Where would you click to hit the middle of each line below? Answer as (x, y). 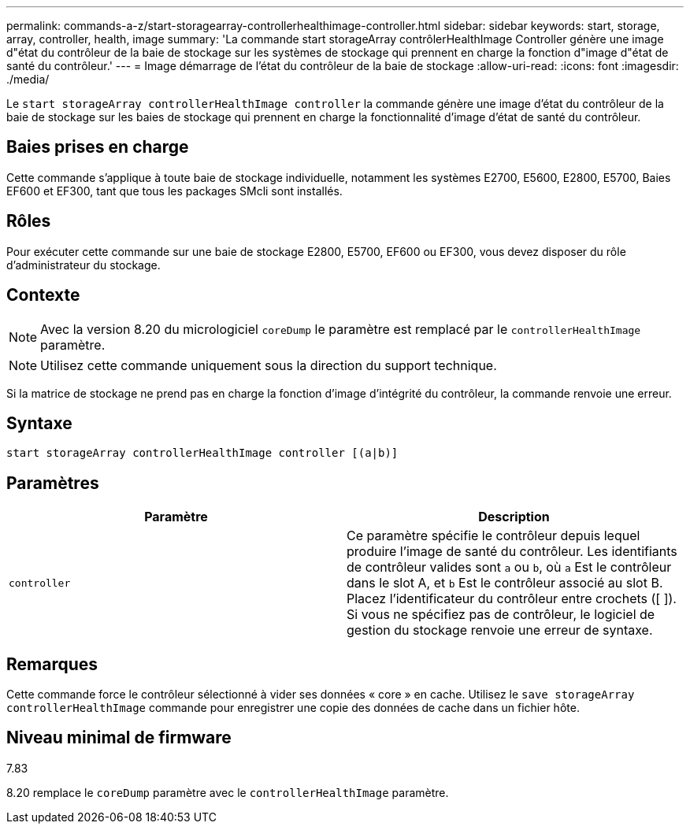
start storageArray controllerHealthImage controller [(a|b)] (202, 453)
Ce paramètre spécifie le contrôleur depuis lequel (493, 536)
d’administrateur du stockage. (83, 265)
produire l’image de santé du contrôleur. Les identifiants (512, 552)
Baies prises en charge (98, 147)
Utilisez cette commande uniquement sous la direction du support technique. (269, 365)
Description (514, 517)
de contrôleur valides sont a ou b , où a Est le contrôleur (509, 567)
